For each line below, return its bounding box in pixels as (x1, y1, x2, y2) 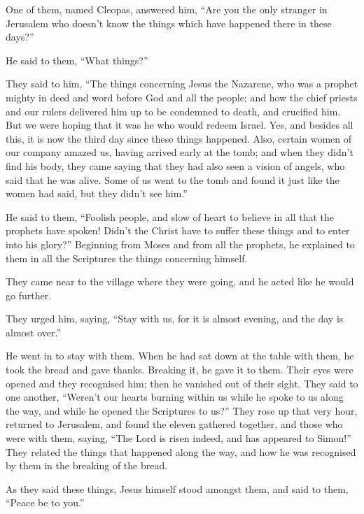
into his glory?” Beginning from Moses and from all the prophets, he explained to (6, 236, 355, 251)
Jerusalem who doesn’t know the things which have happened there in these (6, 15, 332, 30)
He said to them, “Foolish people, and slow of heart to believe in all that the (6, 209, 335, 224)
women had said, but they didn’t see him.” (6, 186, 188, 201)
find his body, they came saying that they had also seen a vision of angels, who (6, 158, 345, 173)
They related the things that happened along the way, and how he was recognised (6, 444, 356, 459)
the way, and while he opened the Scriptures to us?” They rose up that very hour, (6, 403, 358, 417)
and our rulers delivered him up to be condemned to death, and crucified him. (6, 103, 341, 118)
